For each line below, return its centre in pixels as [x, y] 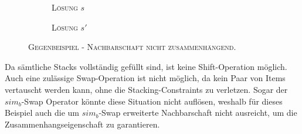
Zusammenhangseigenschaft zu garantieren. [82, 124]
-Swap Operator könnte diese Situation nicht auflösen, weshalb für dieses [152, 101]
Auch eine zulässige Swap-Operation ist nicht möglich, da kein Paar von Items [145, 78]
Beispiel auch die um [42, 113]
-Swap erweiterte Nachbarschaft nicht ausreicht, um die [198, 113]
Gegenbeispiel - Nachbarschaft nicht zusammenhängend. [132, 47]
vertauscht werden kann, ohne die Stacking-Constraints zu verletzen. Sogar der [146, 89]
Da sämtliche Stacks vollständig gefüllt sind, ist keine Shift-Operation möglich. [146, 66]
